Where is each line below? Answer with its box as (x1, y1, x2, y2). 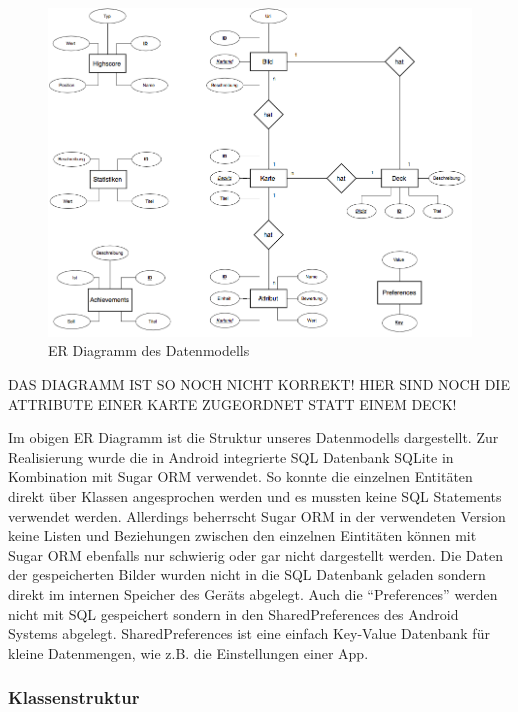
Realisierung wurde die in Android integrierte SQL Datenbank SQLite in (8, 446, 454, 467)
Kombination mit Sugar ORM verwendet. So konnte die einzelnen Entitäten (8, 466, 473, 487)
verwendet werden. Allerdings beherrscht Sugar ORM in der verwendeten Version (8, 505, 506, 526)
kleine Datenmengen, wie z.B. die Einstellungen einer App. (8, 642, 369, 663)
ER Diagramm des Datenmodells (48, 340, 250, 361)
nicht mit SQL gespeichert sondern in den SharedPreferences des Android (8, 603, 459, 624)
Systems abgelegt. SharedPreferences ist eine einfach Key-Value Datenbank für (8, 623, 490, 644)
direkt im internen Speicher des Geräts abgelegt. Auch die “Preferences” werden (8, 583, 498, 604)
